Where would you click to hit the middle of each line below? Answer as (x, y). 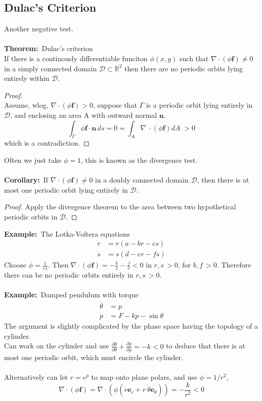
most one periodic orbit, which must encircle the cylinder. (94, 357)
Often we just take (33, 160)
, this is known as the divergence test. (139, 160)
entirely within (27, 78)
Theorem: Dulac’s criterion (49, 48)
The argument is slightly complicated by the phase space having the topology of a (131, 326)
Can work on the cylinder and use (57, 346)
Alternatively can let (36, 377)
